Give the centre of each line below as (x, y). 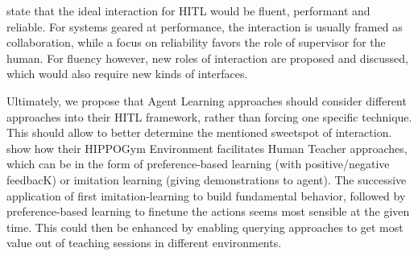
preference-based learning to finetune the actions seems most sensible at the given (208, 211)
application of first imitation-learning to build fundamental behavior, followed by (206, 195)
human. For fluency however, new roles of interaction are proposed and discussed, (207, 58)
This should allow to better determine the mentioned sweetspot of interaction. (199, 132)
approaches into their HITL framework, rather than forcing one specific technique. (209, 116)
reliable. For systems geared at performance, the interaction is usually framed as (205, 26)
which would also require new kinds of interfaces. (127, 74)
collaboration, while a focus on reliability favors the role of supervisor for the (196, 42)
